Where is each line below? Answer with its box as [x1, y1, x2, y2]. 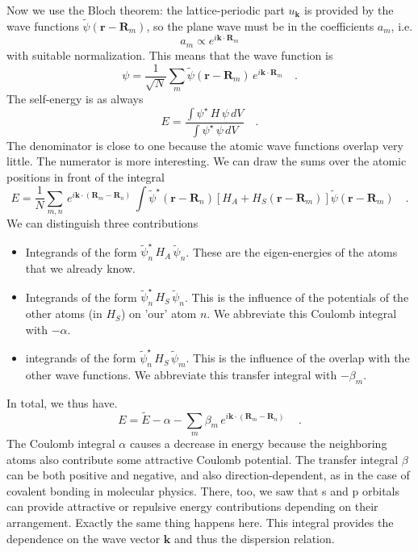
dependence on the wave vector [6, 529, 161, 546]
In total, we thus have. [6, 394, 118, 411]
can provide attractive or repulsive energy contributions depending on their [6, 498, 378, 515]
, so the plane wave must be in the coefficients [146, 17, 374, 34]
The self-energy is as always [6, 90, 144, 107]
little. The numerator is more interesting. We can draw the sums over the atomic [6, 153, 407, 169]
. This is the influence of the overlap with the [186, 349, 410, 366]
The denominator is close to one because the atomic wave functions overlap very [6, 136, 403, 153]
